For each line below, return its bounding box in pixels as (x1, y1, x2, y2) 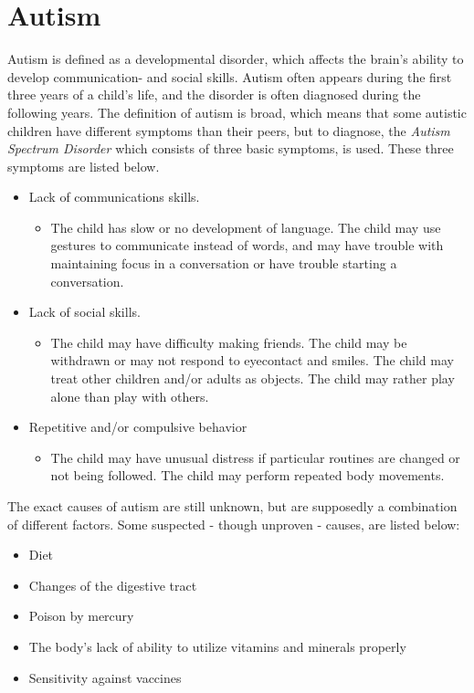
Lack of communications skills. (28, 187, 200, 206)
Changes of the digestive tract (28, 575, 197, 594)
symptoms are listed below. (7, 156, 160, 175)
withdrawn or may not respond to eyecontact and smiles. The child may (50, 351, 454, 370)
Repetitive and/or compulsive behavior (28, 417, 248, 436)
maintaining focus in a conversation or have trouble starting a (50, 254, 397, 273)
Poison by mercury (28, 606, 134, 625)
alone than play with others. (50, 386, 209, 405)
